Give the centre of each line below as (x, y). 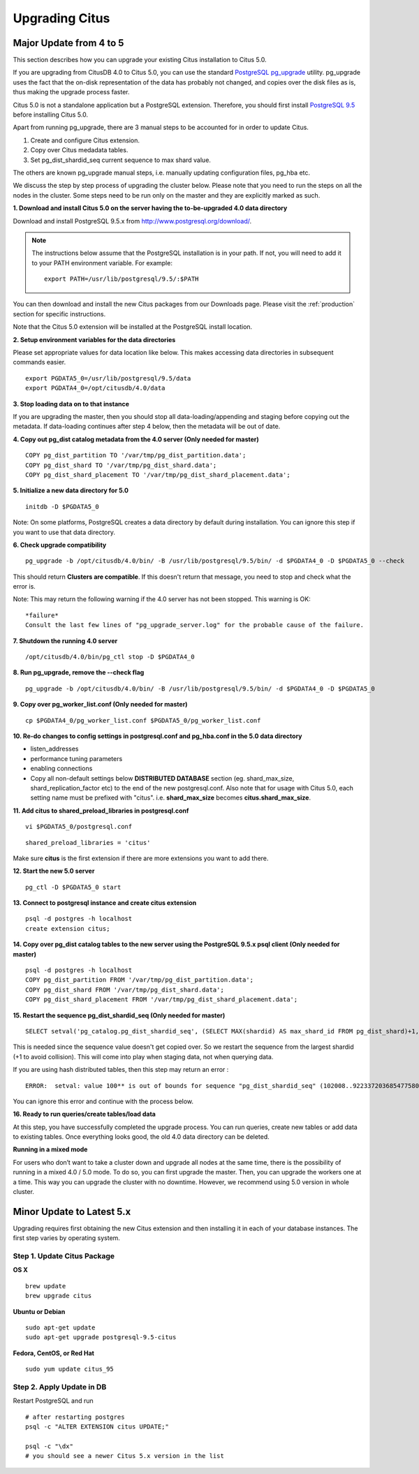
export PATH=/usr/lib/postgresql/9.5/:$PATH (122, 279)
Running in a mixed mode (50, 1149)
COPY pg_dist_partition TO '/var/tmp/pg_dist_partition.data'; (136, 455)
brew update (46, 1286)
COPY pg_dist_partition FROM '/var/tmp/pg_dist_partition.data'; (140, 980)
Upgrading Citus (61, 18)
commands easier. (39, 362)
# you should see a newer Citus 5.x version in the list (125, 1456)
